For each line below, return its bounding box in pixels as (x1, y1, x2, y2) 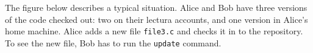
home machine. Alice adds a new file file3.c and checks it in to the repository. (5, 25, 303, 37)
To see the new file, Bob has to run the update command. (5, 36, 221, 49)
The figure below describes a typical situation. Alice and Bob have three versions (5, 1, 308, 13)
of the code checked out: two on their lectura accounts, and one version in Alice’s (5, 13, 308, 25)
